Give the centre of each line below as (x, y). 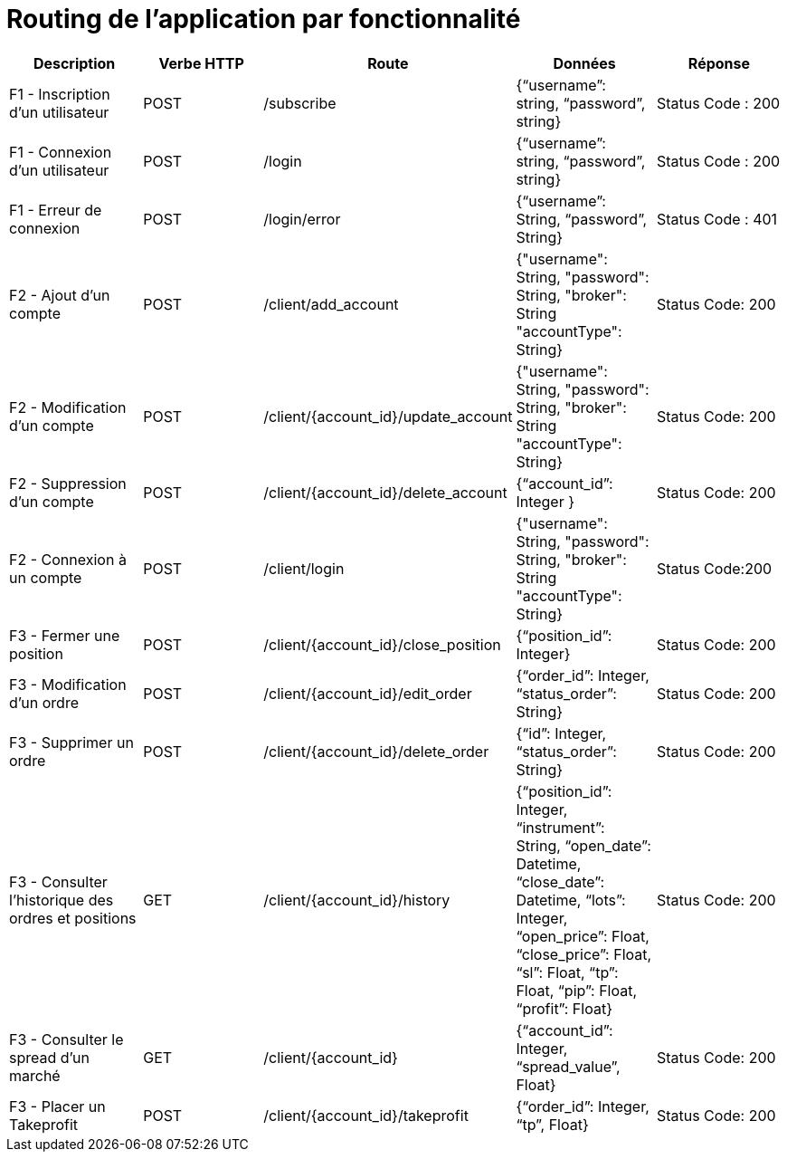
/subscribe (300, 103)
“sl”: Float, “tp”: (567, 972)
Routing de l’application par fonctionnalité (264, 19)
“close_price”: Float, (584, 954)
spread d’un (50, 1057)
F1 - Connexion (61, 152)
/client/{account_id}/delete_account (385, 492)
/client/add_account (331, 304)
